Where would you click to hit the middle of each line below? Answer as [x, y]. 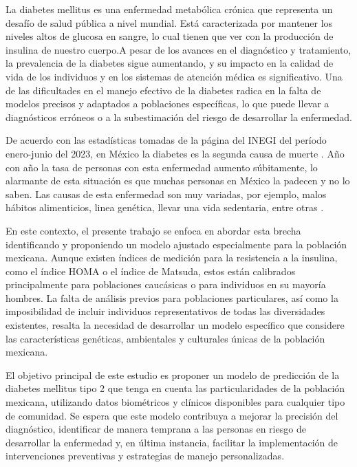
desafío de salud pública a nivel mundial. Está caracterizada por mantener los [169, 22]
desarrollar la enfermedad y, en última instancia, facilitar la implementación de [172, 442]
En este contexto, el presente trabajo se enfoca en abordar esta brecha [153, 230]
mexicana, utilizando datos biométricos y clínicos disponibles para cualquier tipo [175, 402]
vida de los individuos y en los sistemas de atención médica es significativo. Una [174, 76]
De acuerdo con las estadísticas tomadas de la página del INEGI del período [166, 140]
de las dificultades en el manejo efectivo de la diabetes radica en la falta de [163, 90]
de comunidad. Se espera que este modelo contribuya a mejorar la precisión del [172, 415]
